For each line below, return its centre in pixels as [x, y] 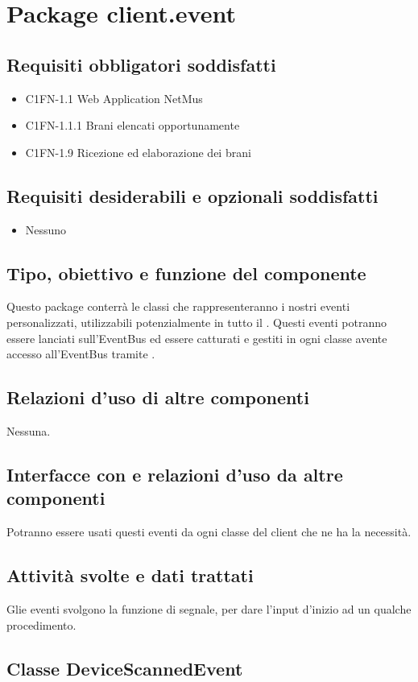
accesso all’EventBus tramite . [81, 354]
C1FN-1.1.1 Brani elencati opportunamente [132, 125]
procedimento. [41, 624]
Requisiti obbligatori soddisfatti [141, 64]
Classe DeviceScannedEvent [125, 668]
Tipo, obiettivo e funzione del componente [186, 273]
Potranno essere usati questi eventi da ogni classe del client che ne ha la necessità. [209, 532]
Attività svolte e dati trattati [130, 575]
